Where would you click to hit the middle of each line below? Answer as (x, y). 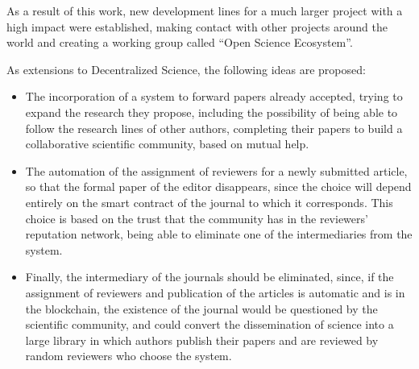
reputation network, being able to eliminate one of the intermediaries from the (219, 234)
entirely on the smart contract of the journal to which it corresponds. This (209, 202)
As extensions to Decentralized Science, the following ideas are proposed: (186, 69)
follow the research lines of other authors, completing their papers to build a (214, 128)
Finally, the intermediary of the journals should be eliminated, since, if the (209, 277)
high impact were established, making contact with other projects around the (197, 26)
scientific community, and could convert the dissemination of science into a (209, 324)
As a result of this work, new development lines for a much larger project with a (205, 10)
